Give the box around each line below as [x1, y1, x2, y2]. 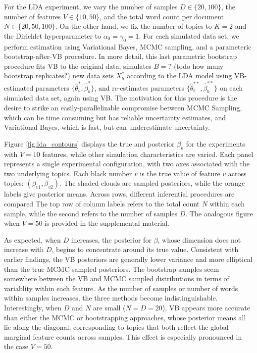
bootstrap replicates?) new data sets [4, 70, 114, 81]
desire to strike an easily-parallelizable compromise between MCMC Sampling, [4, 102, 242, 113]
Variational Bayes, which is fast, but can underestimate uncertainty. [4, 122, 210, 132]
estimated [4, 82, 34, 93]
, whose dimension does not [157, 234, 241, 245]
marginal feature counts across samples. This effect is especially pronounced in [4, 331, 242, 342]
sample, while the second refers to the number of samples [4, 208, 178, 218]
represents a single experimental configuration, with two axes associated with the [4, 158, 250, 169]
